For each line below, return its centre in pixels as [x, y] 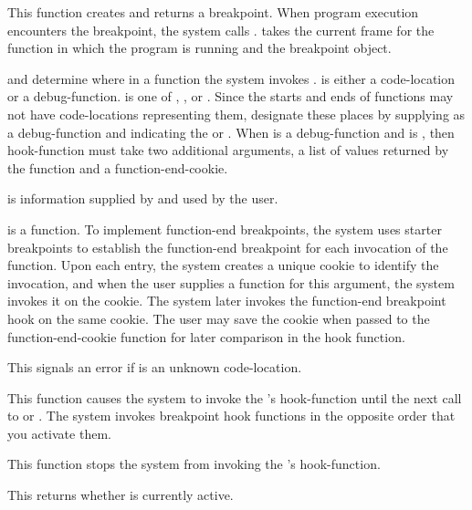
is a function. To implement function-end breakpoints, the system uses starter [225, 229]
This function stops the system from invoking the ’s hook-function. [194, 464]
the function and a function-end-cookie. [118, 167]
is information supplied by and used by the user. [143, 198]
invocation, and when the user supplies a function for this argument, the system [231, 282]
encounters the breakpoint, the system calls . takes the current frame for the [221, 30]
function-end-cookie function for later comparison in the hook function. [206, 336]
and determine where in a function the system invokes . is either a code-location [231, 78]
